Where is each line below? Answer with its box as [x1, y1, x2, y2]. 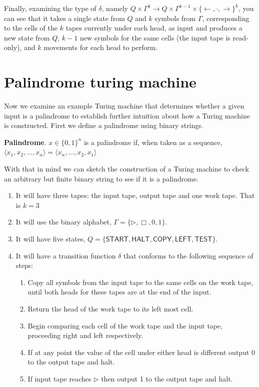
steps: [15, 260, 33, 270]
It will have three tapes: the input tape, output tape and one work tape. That [15, 190, 255, 200]
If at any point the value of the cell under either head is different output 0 [27, 346, 255, 357]
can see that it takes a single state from [4, 12, 125, 23]
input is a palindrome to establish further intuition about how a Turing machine [4, 110, 250, 120]
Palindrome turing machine [4, 71, 196, 92]
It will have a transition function [15, 250, 116, 260]
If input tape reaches [27, 373, 91, 383]
